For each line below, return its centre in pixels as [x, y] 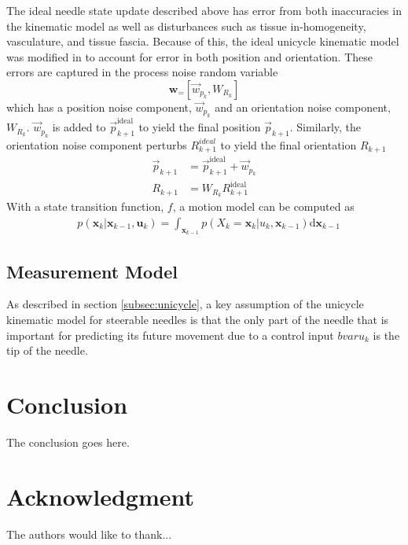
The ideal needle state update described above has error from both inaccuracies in [204, 10]
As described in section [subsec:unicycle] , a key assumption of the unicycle [185, 304]
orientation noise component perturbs [97, 144]
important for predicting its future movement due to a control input [170, 335]
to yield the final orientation [289, 144]
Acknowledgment [100, 496]
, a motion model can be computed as [263, 206]
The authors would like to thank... [89, 534]
